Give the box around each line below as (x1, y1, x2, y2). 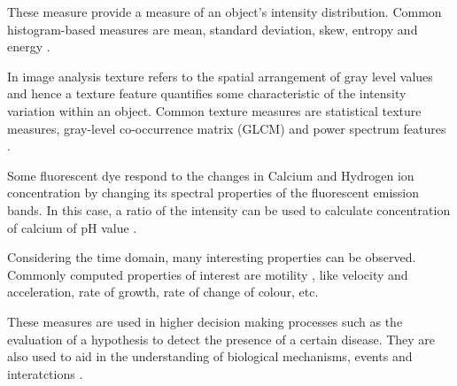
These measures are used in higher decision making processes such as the (7, 312, 403, 330)
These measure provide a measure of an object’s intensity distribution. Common (7, 3, 442, 20)
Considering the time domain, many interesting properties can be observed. (7, 248, 416, 266)
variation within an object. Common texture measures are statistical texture (7, 101, 422, 120)
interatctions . (7, 364, 83, 382)
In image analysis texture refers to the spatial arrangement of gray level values (7, 66, 433, 85)
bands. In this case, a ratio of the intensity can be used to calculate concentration (7, 200, 451, 219)
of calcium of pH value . (7, 218, 137, 236)
